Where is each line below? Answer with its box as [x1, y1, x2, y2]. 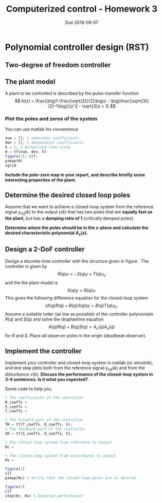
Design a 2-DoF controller [5, 245, 85, 253]
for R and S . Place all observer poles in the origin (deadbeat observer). [5, 333, 147, 339]
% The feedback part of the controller [5, 427, 86, 431]
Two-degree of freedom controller [5, 61, 111, 69]
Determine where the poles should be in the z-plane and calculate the [5, 225, 149, 231]
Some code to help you [5, 386, 52, 392]
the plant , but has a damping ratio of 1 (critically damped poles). [5, 216, 135, 221]
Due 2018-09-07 [65, 19, 99, 25]
